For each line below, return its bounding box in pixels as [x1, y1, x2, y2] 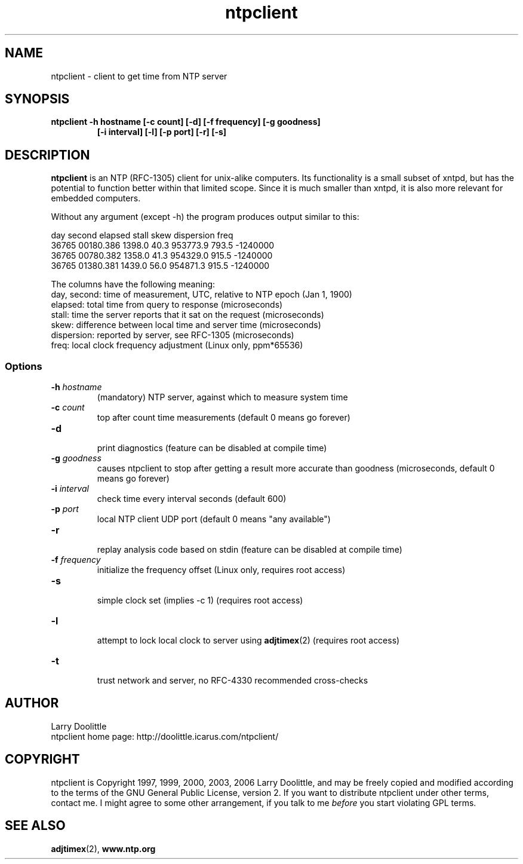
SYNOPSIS [5, 91, 70, 107]
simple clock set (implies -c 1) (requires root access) [97, 595, 303, 606]
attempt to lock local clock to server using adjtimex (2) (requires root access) [97, 635, 400, 646]
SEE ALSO [5, 818, 66, 834]
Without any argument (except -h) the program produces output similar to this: [51, 212, 359, 222]
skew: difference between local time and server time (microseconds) [51, 320, 321, 330]
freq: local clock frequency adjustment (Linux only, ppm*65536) [51, 340, 303, 351]
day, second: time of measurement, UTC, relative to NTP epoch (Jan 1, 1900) [51, 289, 352, 300]
